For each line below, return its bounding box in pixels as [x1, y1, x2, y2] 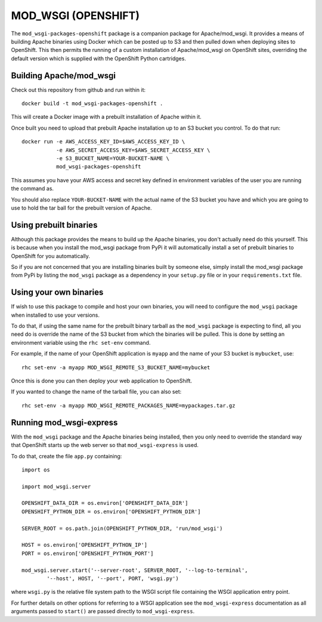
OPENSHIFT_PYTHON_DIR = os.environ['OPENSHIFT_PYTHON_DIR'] [21, 508, 201, 515]
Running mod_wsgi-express [11, 417, 118, 427]
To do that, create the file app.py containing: [11, 452, 122, 459]
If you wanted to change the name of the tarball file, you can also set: [11, 388, 182, 396]
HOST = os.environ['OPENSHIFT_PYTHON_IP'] [21, 541, 148, 549]
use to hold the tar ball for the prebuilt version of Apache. [11, 204, 152, 212]
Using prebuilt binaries [11, 220, 98, 230]
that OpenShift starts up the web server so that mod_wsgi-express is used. [11, 442, 199, 449]
